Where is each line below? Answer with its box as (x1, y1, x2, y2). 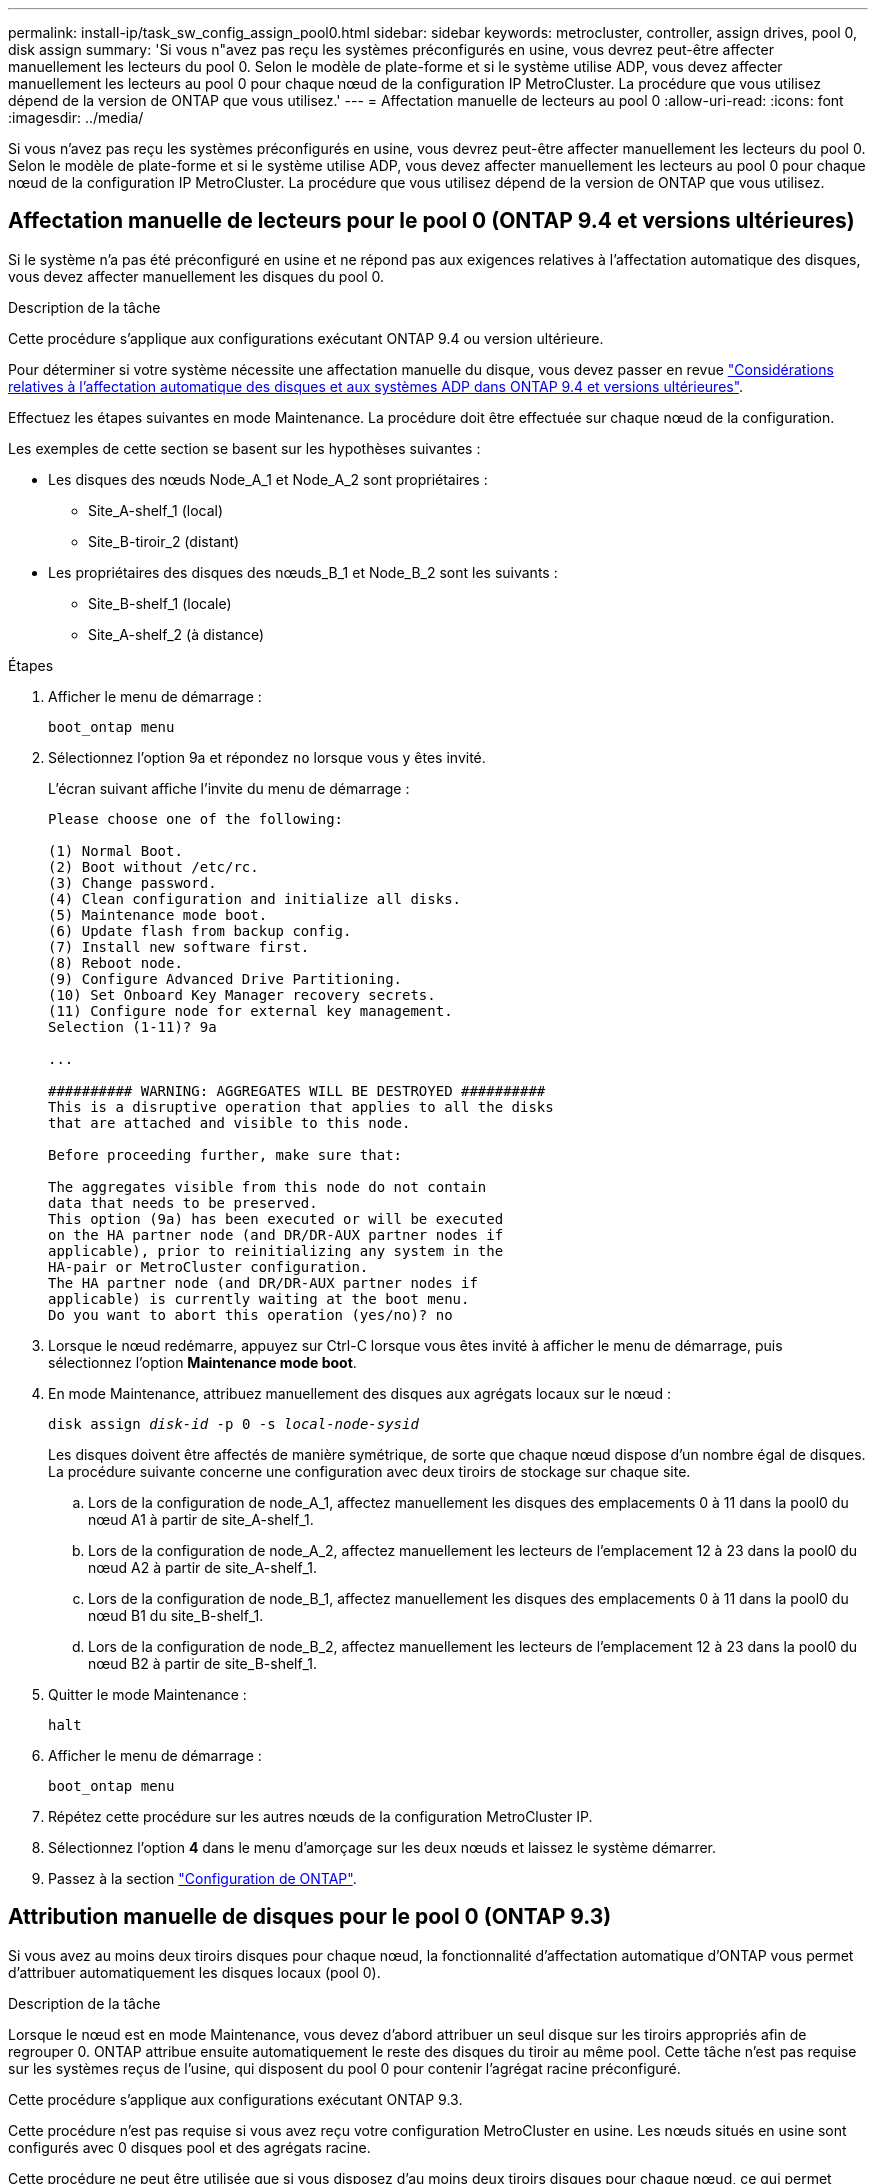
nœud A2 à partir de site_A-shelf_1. (88, 1558, 318, 1576)
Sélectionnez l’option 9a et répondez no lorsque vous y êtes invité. (48, 748, 486, 766)
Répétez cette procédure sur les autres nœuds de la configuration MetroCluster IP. (48, 1807, 593, 1825)
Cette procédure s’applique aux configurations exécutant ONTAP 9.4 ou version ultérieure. (8, 329, 604, 347)
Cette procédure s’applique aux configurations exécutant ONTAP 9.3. (8, 2090, 463, 2108)
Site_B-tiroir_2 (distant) (88, 532, 240, 550)
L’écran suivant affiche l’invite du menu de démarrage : (48, 779, 410, 797)
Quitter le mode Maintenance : (48, 1685, 247, 1703)
